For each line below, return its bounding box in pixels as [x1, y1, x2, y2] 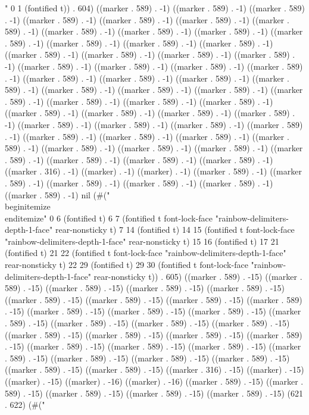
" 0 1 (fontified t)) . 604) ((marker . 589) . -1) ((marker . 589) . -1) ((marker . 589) [5, 2, 305, 14]
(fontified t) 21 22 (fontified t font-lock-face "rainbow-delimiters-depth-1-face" [5, 246, 286, 259]
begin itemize [5, 200, 51, 213]
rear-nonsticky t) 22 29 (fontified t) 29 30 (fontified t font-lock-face [5, 258, 248, 271]
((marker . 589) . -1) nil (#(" [5, 188, 110, 201]
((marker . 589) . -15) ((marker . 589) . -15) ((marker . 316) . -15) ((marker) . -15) [5, 363, 304, 376]
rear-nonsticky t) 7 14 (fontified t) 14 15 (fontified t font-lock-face [55, 223, 295, 236]
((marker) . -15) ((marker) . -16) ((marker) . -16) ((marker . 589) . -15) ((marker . [5, 375, 304, 387]
